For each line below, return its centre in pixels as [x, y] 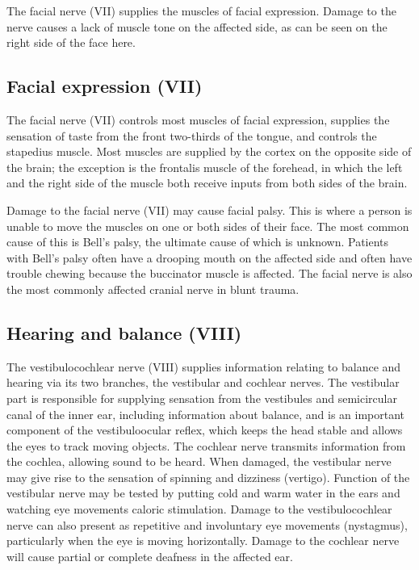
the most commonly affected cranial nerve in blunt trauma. [153, 289]
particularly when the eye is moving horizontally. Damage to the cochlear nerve [203, 541]
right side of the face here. [71, 42]
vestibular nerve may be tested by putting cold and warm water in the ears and [203, 493]
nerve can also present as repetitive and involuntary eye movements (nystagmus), [207, 524]
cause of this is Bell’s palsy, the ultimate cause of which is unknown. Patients [198, 242]
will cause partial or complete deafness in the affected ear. [150, 556]
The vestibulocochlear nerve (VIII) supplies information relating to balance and [204, 366]
